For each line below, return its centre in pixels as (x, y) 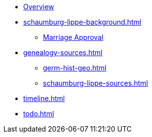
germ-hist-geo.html (75, 68)
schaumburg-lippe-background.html (82, 22)
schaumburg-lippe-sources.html (95, 83)
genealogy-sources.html (63, 52)
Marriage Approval (73, 37)
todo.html (39, 114)
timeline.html (44, 98)
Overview (39, 7)
